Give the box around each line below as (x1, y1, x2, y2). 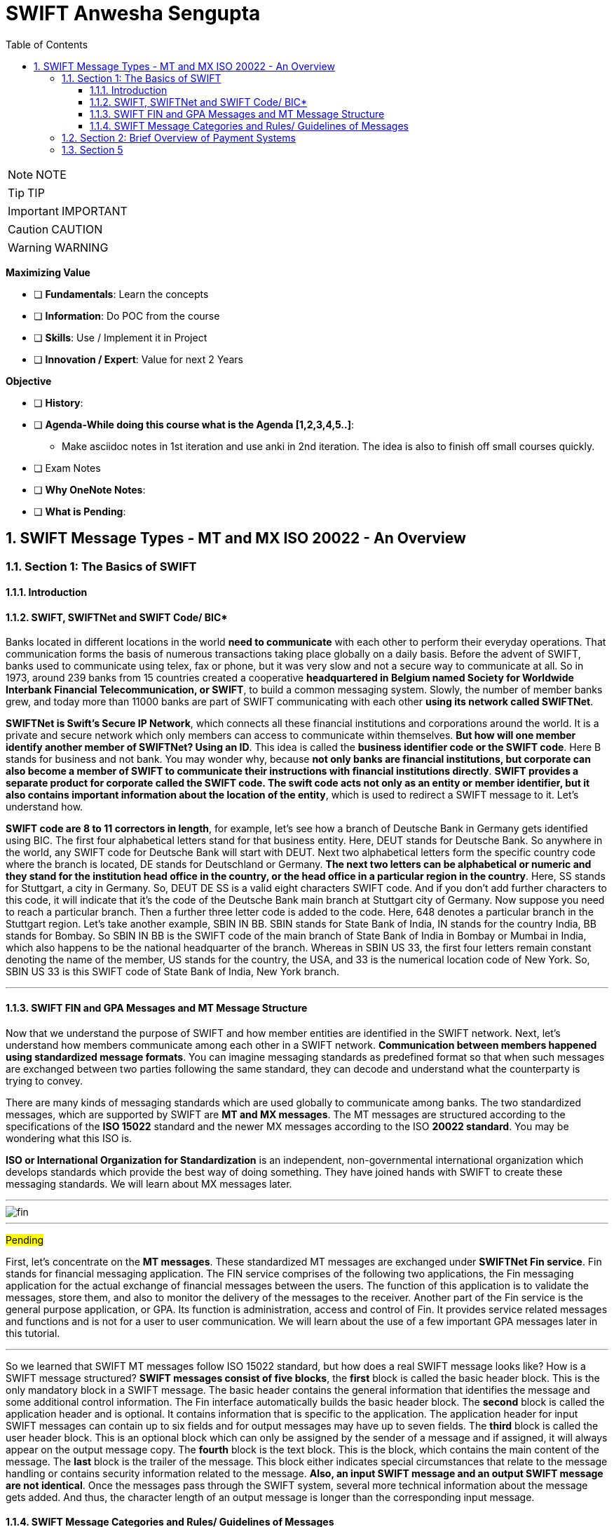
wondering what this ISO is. (6, 1132, 132, 1144)
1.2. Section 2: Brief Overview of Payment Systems (62, 131, 296, 144)
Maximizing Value (6, 266, 90, 278)
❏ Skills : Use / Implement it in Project (34, 331, 207, 344)
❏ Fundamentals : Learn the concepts (34, 287, 209, 300)
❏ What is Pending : (34, 505, 126, 517)
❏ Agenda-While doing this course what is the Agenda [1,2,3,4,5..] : (34, 418, 355, 430)
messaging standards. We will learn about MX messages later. (6, 1177, 292, 1190)
